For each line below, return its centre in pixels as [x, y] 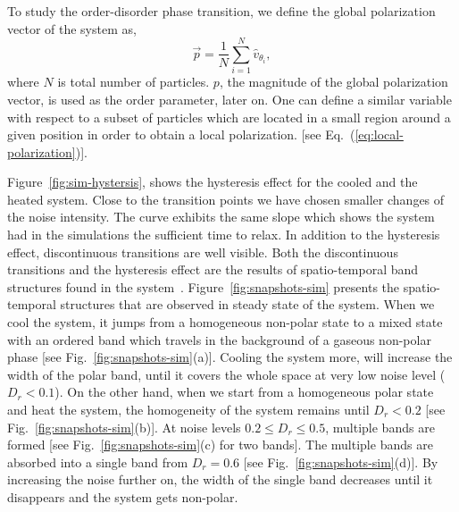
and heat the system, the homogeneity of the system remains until [188, 409]
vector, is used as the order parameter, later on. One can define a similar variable [229, 99]
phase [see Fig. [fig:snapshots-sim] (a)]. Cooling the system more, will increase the [230, 357]
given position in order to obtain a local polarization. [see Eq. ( [181, 134]
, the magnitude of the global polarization [334, 82]
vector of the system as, [72, 28]
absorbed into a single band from [98, 462]
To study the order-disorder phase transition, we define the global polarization [221, 11]
